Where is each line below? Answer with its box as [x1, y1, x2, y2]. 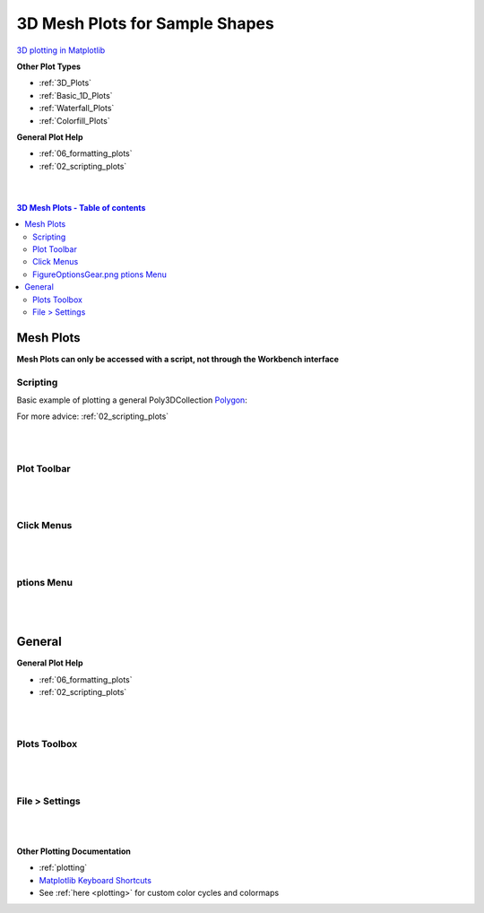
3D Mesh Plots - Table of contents [16, 202, 146, 213]
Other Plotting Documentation [16, 846, 132, 856]
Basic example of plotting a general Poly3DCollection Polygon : [16, 395, 248, 405]
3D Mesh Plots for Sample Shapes [16, 13, 275, 33]
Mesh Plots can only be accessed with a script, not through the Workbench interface [16, 353, 340, 364]
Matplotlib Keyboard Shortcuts [39, 874, 152, 885]
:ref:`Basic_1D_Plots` [39, 90, 113, 100]
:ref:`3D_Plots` [39, 77, 92, 89]
